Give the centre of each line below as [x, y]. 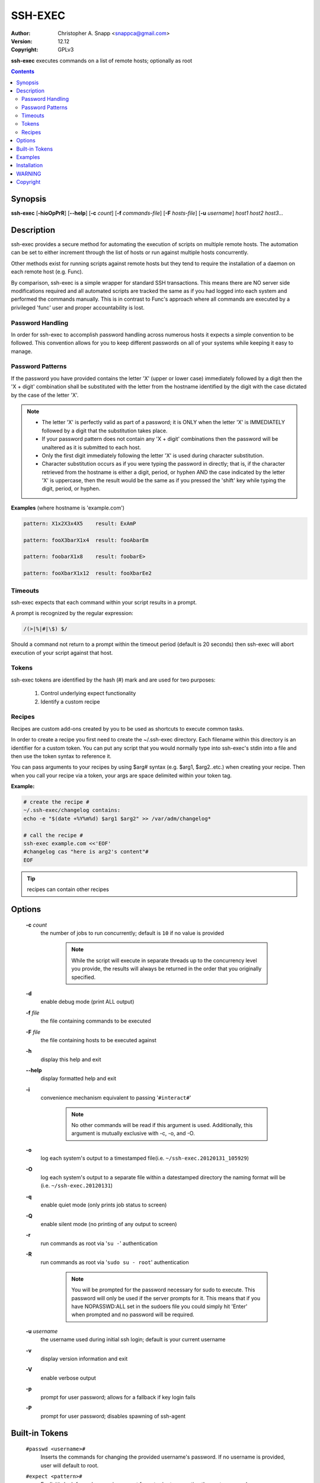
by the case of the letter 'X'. [45, 395]
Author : [21, 33]
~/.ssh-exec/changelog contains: [72, 810]
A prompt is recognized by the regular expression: [72, 613]
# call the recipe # [53, 835]
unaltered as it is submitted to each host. [92, 447]
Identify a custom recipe [70, 701]
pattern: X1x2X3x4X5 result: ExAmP [80, 523]
